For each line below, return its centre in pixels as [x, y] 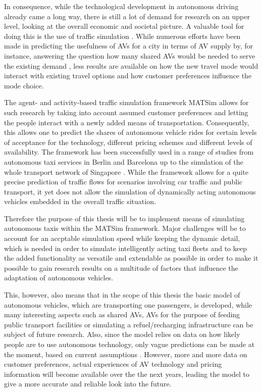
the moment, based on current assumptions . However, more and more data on [126, 354]
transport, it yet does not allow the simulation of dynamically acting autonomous [130, 191]
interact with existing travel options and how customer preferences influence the [128, 76]
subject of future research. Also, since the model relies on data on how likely [122, 334]
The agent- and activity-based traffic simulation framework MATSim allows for [126, 102]
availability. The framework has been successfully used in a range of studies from [129, 152]
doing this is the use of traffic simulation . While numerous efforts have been [122, 36]
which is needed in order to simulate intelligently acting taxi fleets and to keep [125, 248]
